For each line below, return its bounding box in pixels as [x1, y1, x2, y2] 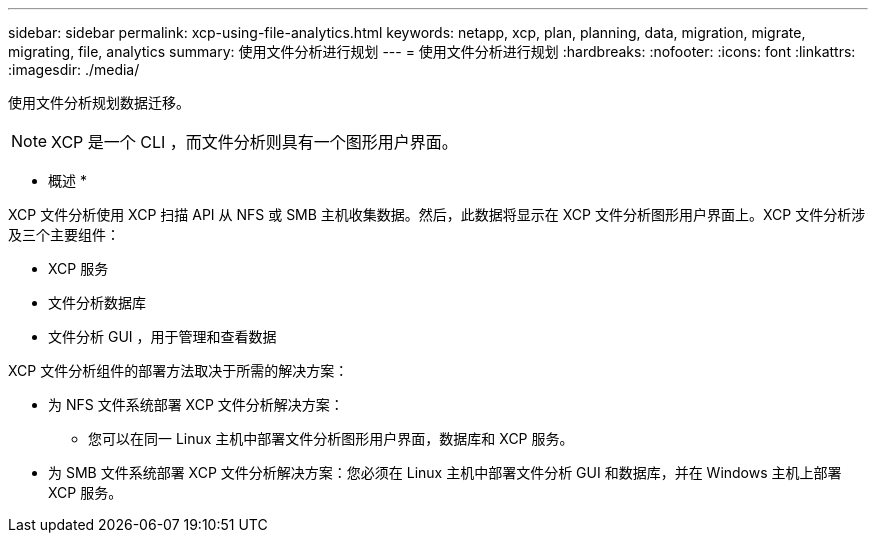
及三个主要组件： [8, 226, 120, 243]
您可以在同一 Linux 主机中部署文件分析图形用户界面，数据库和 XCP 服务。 [88, 430, 574, 447]
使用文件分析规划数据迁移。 [8, 94, 190, 111]
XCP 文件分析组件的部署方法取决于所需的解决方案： [8, 362, 349, 379]
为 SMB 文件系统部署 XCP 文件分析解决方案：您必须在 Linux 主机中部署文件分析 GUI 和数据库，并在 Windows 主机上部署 [48, 464, 842, 481]
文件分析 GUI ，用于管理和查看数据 [48, 328, 277, 345]
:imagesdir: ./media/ [8, 61, 140, 78]
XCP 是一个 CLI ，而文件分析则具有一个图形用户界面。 [51, 132, 458, 152]
